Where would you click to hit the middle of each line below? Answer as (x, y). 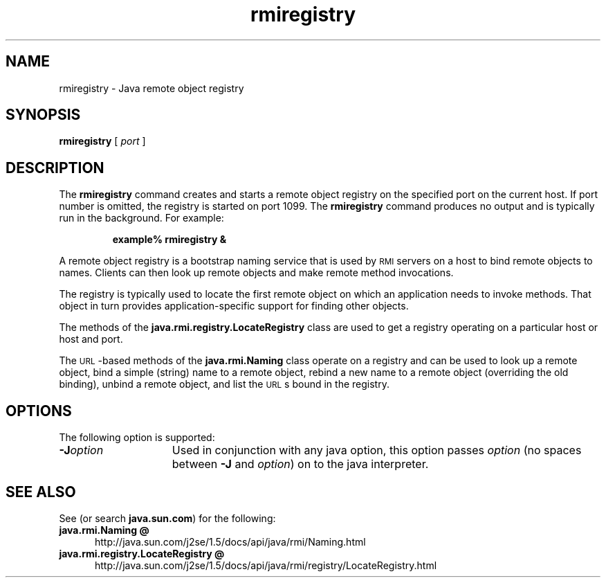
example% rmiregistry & (169, 240)
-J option (81, 450)
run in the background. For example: (141, 218)
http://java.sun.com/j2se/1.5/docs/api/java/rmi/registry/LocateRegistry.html (266, 565)
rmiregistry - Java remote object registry (151, 88)
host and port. (91, 339)
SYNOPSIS (43, 115)
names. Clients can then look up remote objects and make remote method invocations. (256, 273)
